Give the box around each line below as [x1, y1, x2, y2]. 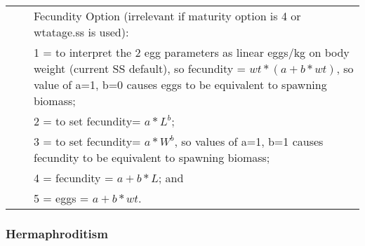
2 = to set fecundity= [34, 113, 141, 129]
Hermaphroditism [6, 224, 108, 242]
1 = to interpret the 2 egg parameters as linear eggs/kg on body [34, 44, 350, 60]
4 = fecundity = [34, 170, 114, 186]
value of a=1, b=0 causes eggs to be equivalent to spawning [34, 76, 327, 93]
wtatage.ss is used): [34, 24, 129, 40]
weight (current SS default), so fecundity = [34, 60, 246, 76]
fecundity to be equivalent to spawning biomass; [34, 149, 270, 165]
